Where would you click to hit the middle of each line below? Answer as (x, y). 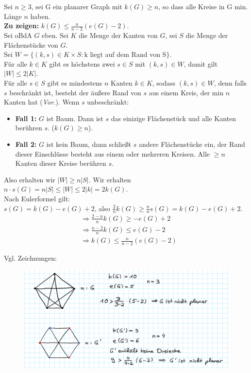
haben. (40, 16)
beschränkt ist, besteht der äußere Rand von (75, 92)
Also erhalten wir (30, 179)
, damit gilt (201, 63)
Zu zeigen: (21, 26)
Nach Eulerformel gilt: (37, 198)
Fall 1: (26, 118)
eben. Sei (55, 35)
